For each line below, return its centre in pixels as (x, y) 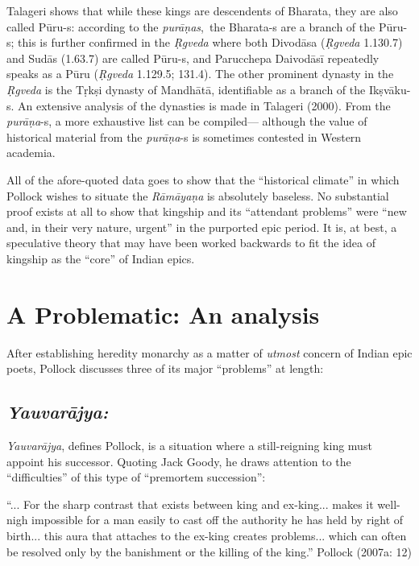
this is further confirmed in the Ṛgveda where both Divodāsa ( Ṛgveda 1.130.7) (210, 42)
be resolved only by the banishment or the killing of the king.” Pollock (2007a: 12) (209, 551)
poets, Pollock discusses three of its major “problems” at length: (165, 368)
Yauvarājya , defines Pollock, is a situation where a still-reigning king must (189, 446)
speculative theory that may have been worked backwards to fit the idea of (191, 243)
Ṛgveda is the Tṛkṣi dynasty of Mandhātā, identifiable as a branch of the (186, 89)
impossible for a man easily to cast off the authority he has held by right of (218, 520)
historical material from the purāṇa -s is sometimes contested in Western (184, 136)
